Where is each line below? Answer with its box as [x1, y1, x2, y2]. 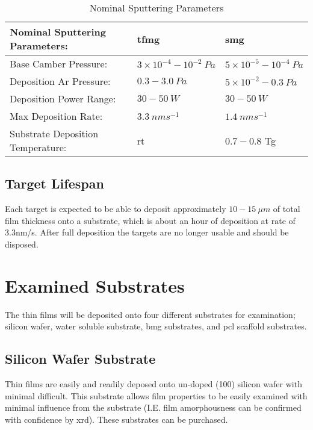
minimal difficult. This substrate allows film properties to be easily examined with [5, 389, 308, 402]
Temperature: [10, 140, 67, 154]
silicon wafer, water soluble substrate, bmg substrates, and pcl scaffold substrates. [5, 320, 307, 332]
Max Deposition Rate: [10, 109, 103, 123]
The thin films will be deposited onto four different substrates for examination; [5, 308, 296, 320]
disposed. [5, 237, 39, 250]
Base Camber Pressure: [10, 57, 108, 70]
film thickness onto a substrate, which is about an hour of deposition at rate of [5, 214, 296, 226]
